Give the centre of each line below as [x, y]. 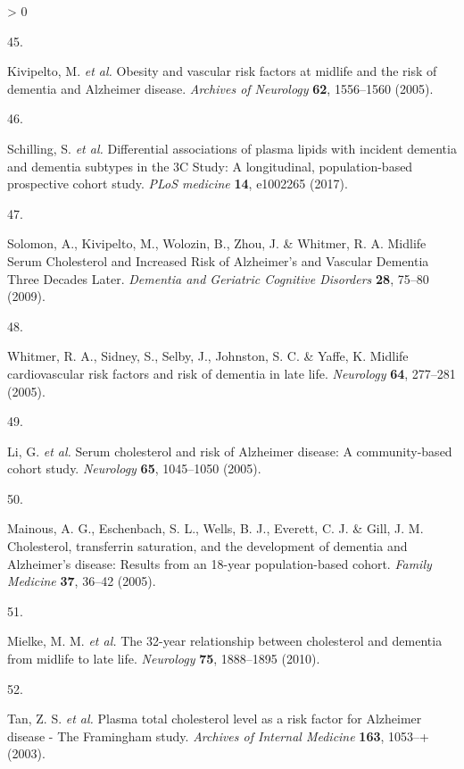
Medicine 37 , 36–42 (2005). [82, 581]
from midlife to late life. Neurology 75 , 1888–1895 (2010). [164, 659]
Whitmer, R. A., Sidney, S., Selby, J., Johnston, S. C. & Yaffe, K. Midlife [208, 356]
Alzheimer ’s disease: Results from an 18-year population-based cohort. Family [220, 563]
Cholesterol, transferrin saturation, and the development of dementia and [207, 546]
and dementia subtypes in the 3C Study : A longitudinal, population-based [210, 166]
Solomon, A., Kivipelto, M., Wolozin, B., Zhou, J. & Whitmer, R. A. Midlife [217, 243]
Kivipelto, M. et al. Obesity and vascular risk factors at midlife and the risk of [222, 71]
